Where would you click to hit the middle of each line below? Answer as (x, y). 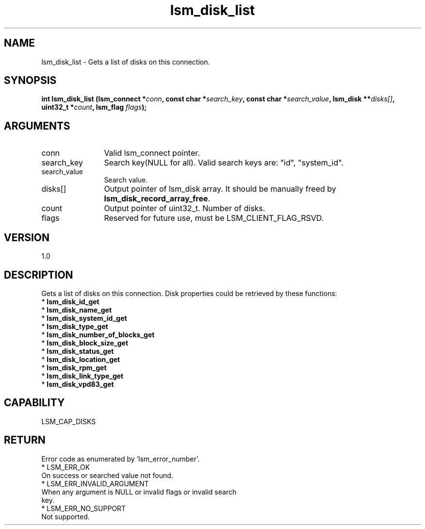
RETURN (25, 440)
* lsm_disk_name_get (77, 310)
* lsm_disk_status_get (78, 351)
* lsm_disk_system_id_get (84, 318)
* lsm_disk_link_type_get (82, 376)
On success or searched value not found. (107, 475)
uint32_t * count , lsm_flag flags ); (94, 107)
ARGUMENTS (37, 126)
